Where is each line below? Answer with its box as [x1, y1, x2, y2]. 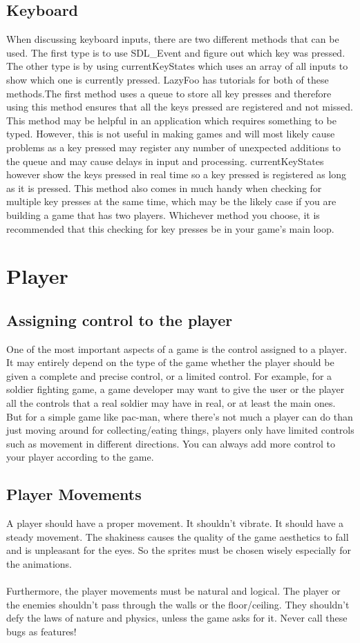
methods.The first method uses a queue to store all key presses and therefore [6, 86, 332, 100]
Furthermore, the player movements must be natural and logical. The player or [6, 584, 341, 598]
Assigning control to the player [6, 309, 233, 330]
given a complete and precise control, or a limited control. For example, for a [6, 368, 332, 383]
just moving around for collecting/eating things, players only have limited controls [6, 423, 354, 437]
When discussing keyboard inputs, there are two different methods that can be [6, 32, 339, 46]
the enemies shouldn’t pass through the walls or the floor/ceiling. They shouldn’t [6, 597, 350, 611]
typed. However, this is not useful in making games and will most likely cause [6, 126, 335, 141]
